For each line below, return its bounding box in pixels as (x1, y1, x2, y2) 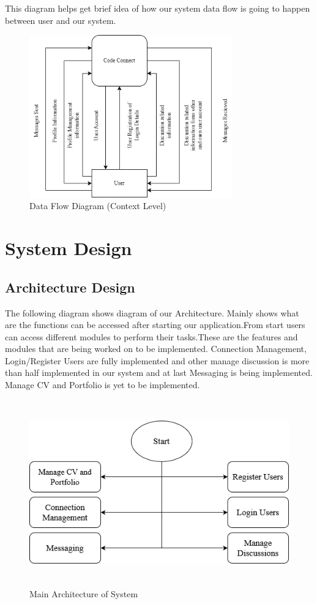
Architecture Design (5, 277, 135, 296)
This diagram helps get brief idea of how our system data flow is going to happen (5, 2, 310, 14)
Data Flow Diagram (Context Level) (29, 199, 166, 212)
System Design (5, 235, 132, 261)
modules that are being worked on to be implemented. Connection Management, (5, 342, 307, 355)
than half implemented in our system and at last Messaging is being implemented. (5, 366, 313, 379)
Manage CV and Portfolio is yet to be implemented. (5, 378, 200, 391)
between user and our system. (5, 13, 116, 26)
